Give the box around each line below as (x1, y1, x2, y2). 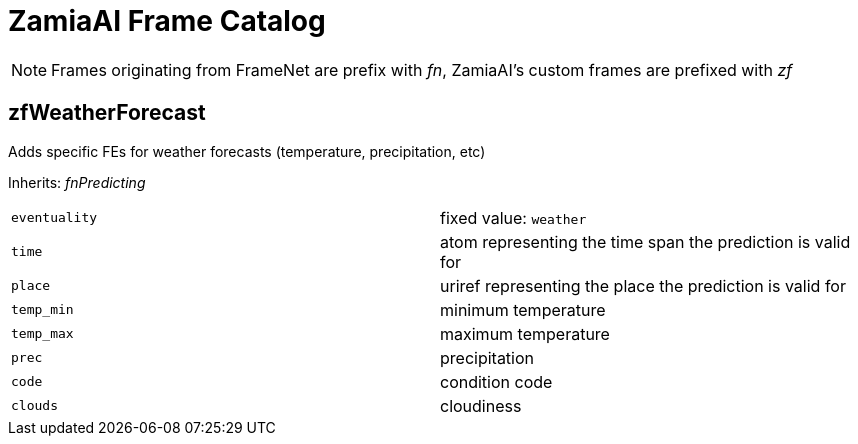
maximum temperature (440, 323, 610, 344)
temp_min (11, 302, 74, 318)
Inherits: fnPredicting (8, 173, 146, 191)
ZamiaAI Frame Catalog (8, 4, 326, 38)
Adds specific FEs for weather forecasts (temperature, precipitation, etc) (8, 142, 486, 160)
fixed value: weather (440, 207, 587, 228)
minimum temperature (440, 299, 606, 320)
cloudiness (440, 395, 522, 416)
